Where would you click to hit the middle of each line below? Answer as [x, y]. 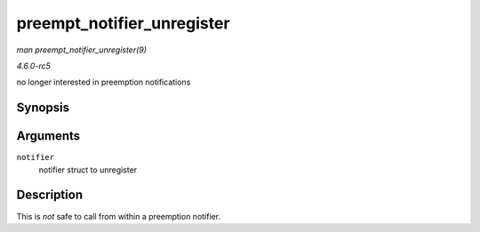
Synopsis [43, 108]
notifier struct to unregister [88, 170]
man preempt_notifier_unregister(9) [81, 50]
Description [50, 195]
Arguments [48, 136]
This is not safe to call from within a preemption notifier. [119, 216]
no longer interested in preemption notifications [104, 82]
